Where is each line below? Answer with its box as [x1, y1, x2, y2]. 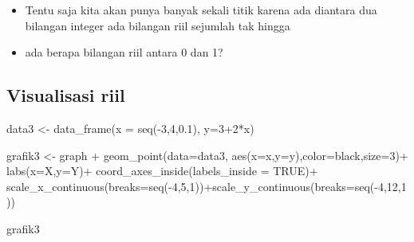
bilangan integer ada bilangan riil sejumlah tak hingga [25, 17, 290, 33]
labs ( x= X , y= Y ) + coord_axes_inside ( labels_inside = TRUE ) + [6, 162, 318, 179]
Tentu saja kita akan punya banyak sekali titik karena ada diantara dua [25, 2, 377, 18]
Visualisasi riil [6, 83, 125, 107]
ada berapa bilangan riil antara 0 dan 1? [25, 44, 223, 60]
